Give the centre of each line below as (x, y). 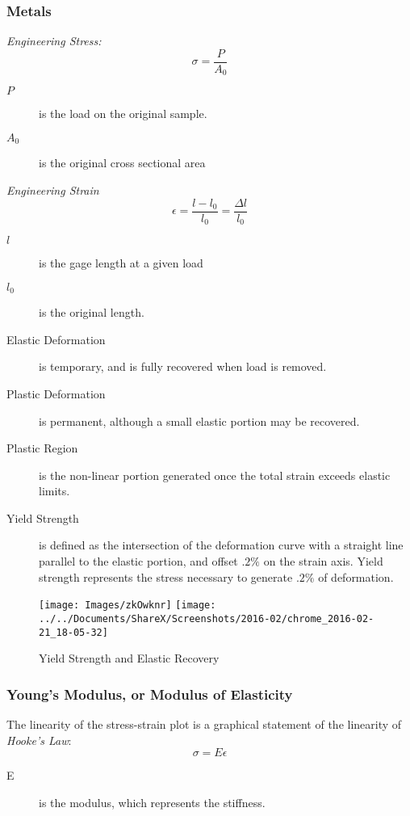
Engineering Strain (53, 189)
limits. (54, 491)
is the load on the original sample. (123, 114)
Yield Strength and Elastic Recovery (129, 658)
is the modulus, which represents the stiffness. (152, 802)
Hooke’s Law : (39, 740)
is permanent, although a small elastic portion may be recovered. (199, 421)
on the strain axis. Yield (323, 561)
